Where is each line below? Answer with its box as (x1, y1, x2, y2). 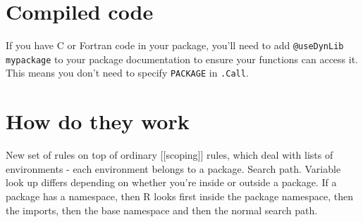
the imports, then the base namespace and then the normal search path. (6, 202, 318, 217)
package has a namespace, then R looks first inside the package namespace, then (6, 189, 353, 203)
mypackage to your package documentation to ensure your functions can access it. (6, 51, 359, 66)
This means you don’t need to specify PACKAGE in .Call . (6, 65, 249, 80)
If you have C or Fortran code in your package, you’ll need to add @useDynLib (6, 38, 344, 53)
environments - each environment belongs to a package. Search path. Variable (6, 161, 341, 176)
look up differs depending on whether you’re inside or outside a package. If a (6, 175, 337, 190)
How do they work (6, 107, 190, 136)
